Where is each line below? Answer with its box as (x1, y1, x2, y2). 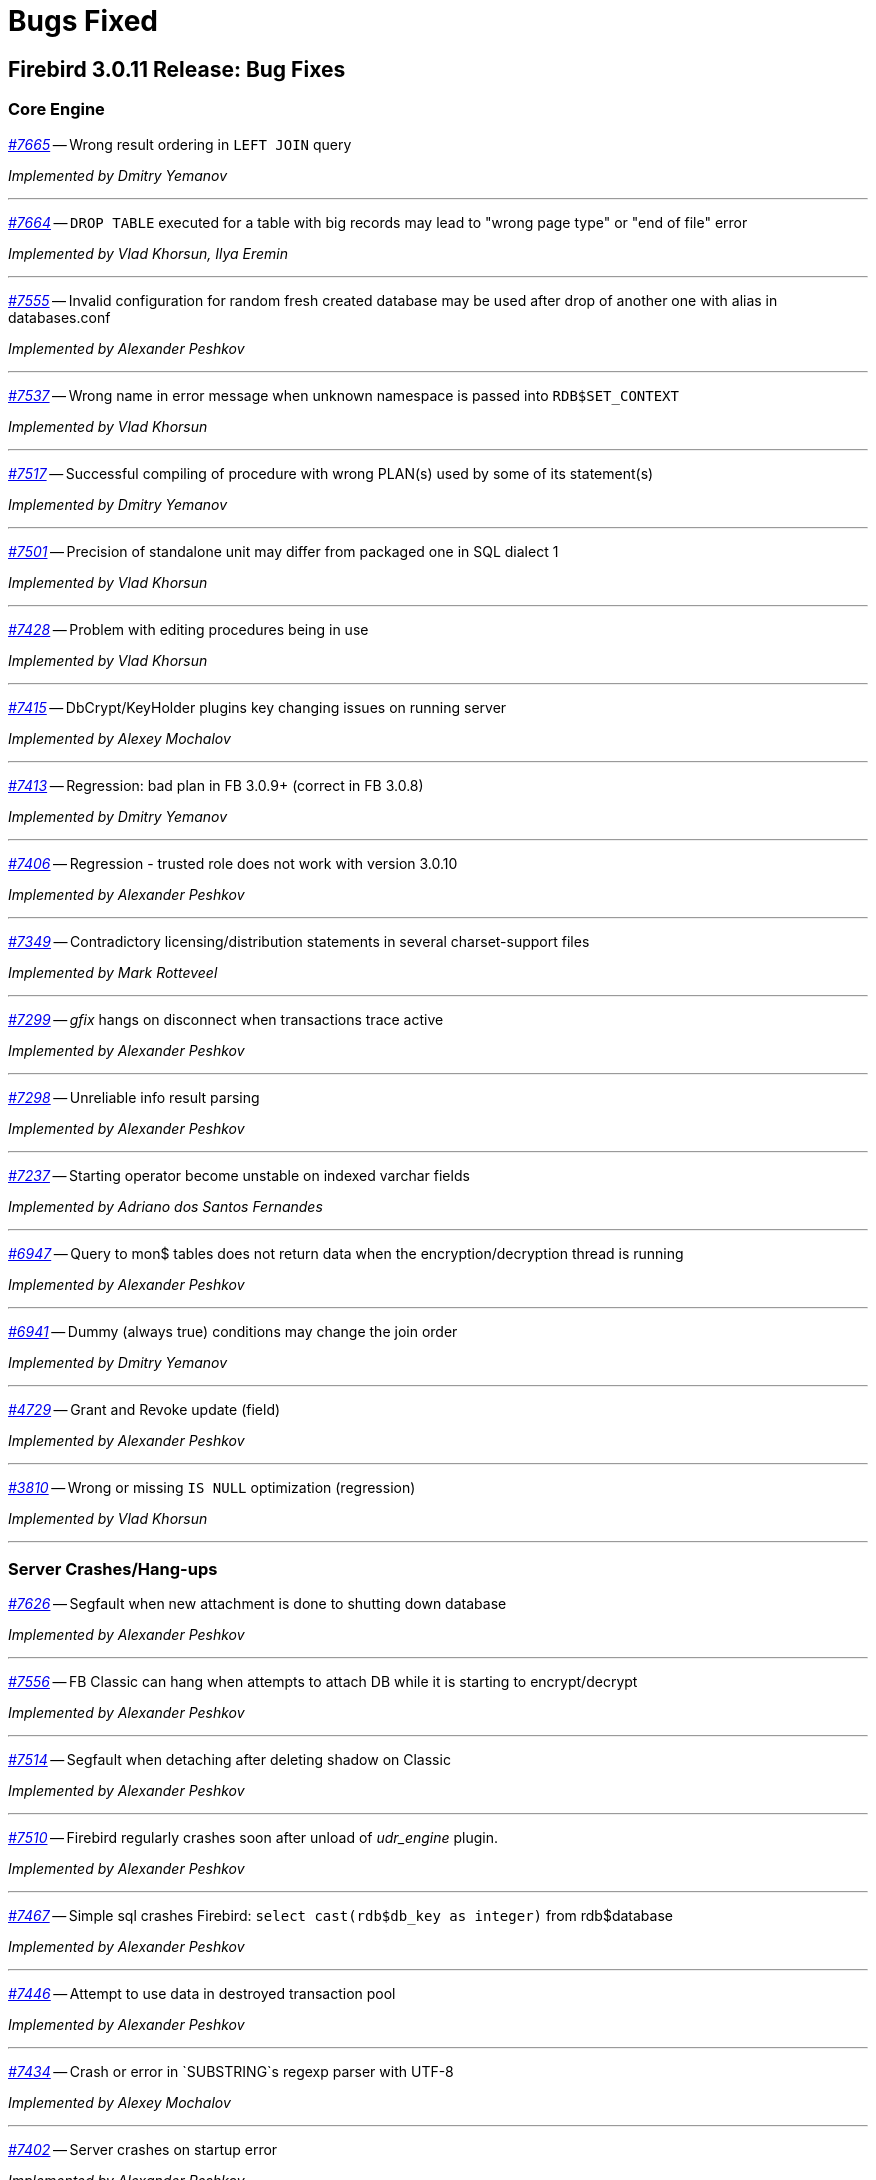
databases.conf (8, 308, 111, 326)
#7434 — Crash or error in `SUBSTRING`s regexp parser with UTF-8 (8, 2063, 454, 2081)
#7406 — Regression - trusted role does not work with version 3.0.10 (8, 854, 458, 872)
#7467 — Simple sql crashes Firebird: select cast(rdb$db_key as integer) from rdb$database (8, 1907, 673, 1925)
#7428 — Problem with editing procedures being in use (8, 620, 369, 638)
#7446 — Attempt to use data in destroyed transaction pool (8, 1985, 396, 2003)
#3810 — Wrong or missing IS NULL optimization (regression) (8, 1478, 416, 1496)
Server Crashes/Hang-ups (8, 1558, 218, 1579)
